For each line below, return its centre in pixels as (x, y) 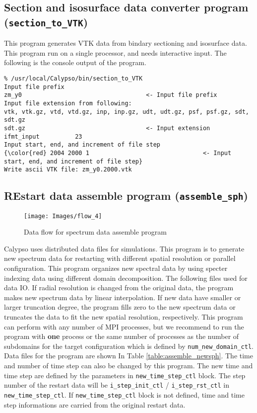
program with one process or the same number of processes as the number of (122, 336)
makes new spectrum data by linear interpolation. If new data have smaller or (123, 297)
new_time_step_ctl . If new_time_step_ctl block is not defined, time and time (124, 394)
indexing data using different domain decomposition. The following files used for (126, 278)
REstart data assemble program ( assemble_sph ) (126, 196)
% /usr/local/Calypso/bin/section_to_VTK (73, 78)
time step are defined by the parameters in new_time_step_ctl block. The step (125, 375)
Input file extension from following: (68, 103)
